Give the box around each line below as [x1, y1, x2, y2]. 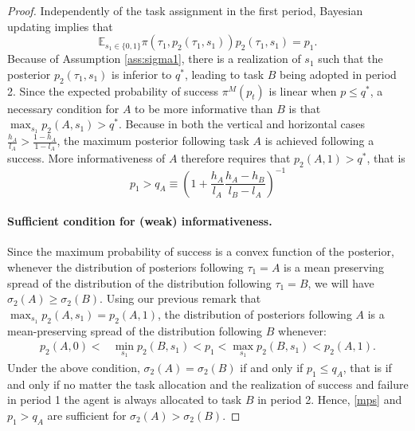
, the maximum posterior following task [57, 132, 249, 149]
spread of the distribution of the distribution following [7, 274, 272, 291]
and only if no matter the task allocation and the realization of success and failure [7, 375, 409, 392]
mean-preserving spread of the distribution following [7, 322, 263, 339]
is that [288, 100, 321, 116]
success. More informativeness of [7, 150, 166, 167]
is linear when [268, 82, 337, 99]
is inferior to [112, 65, 172, 82]
